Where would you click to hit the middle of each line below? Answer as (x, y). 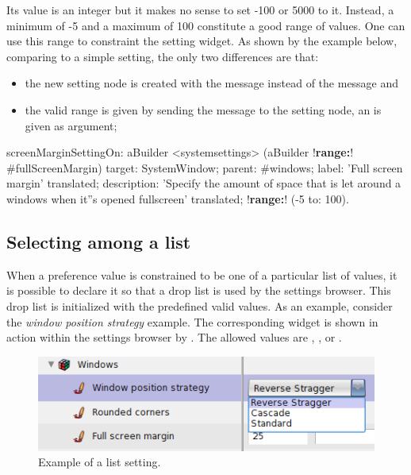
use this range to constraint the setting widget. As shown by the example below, (202, 41)
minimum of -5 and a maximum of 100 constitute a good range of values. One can (206, 25)
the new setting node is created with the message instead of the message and (212, 83)
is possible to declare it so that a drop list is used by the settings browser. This (199, 290)
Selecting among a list (99, 241)
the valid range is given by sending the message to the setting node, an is (203, 109)
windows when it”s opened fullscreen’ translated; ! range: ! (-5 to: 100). (178, 198)
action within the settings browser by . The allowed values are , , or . (174, 337)
